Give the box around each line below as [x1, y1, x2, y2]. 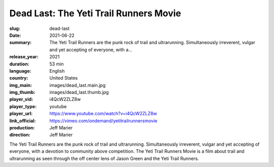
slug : [9, 25, 20, 31]
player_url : [9, 111, 33, 117]
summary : [9, 40, 32, 46]
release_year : [9, 54, 39, 60]
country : [9, 75, 28, 81]
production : [9, 125, 35, 131]
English [49, 68, 65, 74]
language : [9, 68, 31, 74]
